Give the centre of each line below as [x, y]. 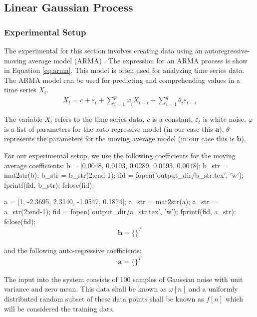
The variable [23, 119]
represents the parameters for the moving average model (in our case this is [119, 139]
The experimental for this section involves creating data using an [103, 50]
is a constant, [172, 119]
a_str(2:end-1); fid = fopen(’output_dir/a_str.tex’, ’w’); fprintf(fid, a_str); [120, 211]
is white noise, [224, 119]
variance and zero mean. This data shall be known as [85, 289]
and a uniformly [213, 289]
